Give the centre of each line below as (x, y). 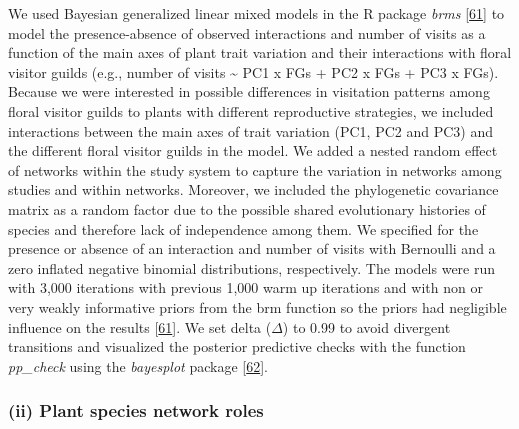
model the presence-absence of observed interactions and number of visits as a (247, 32)
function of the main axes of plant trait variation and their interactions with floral (260, 52)
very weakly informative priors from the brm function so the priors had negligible (257, 306)
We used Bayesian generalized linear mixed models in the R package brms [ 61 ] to (256, 13)
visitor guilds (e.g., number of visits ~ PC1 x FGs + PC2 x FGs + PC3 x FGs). (253, 71)
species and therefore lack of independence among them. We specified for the (243, 228)
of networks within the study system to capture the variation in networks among (255, 169)
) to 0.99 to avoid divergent (366, 326)
